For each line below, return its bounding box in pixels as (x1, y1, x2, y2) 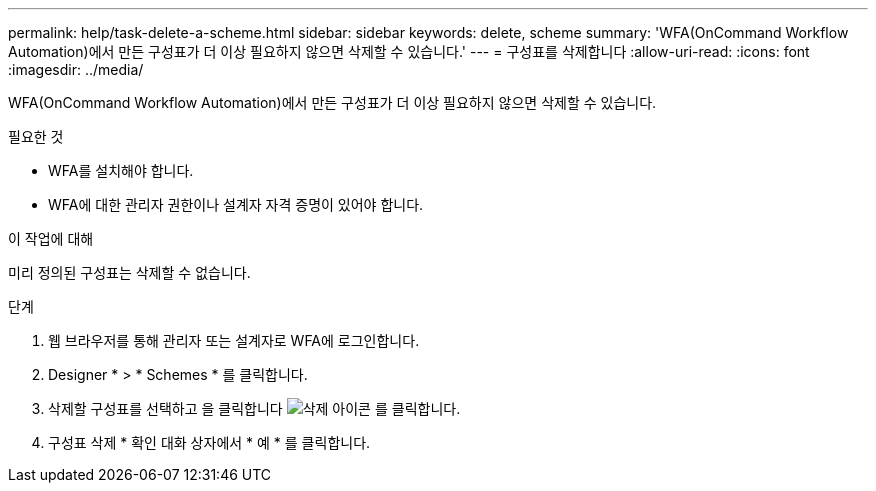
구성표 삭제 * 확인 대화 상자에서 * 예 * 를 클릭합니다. (48, 434, 371, 451)
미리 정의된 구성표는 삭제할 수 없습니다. (8, 264, 251, 281)
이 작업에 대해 (8, 230, 94, 247)
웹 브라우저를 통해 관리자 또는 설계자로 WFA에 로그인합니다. (48, 332, 420, 349)
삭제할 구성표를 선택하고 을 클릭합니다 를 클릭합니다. (48, 400, 461, 417)
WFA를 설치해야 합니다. (48, 162, 194, 179)
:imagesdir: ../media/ (8, 61, 144, 78)
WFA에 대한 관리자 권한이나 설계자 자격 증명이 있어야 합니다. (48, 196, 424, 213)
